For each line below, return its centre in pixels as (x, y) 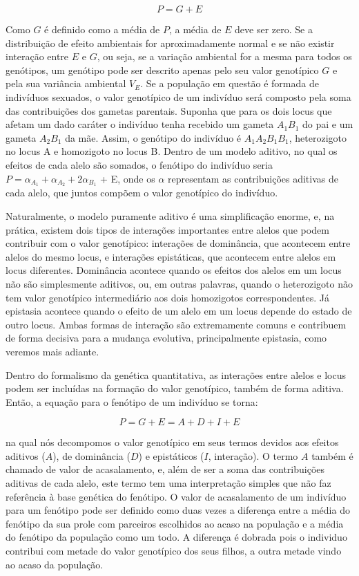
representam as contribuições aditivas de (253, 178)
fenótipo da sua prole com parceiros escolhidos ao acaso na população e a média (175, 523)
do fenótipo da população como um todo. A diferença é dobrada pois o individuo (176, 537)
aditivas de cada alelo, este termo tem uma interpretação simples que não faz (168, 483)
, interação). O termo (253, 455)
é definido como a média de (102, 29)
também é (332, 455)
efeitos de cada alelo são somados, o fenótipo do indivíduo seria (139, 164)
